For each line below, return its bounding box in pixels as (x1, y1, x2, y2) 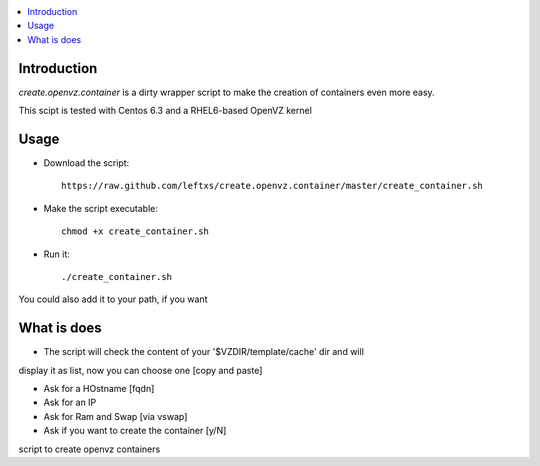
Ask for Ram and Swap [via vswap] (43, 410, 188, 422)
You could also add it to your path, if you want (18, 293, 208, 305)
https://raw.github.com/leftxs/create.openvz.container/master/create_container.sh (61, 180, 484, 192)
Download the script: (43, 156, 130, 169)
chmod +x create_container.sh (61, 226, 210, 237)
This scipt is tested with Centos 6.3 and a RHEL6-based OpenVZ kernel (18, 105, 312, 117)
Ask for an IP (43, 396, 97, 409)
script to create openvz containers (18, 443, 161, 455)
